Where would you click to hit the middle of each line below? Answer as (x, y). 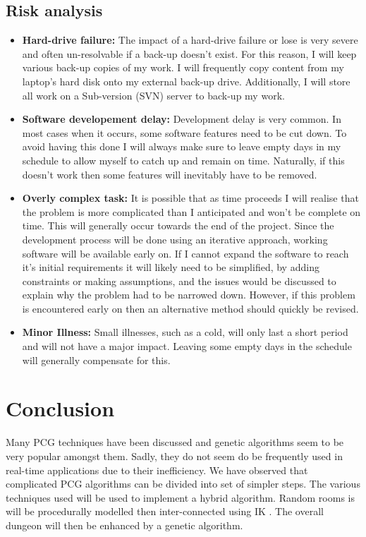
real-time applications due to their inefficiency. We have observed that (157, 470)
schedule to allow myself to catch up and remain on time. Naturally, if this (183, 160)
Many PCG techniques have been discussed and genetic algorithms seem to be (175, 442)
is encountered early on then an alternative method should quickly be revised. (190, 308)
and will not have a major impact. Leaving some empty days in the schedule (187, 346)
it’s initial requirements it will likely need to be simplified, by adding (171, 267)
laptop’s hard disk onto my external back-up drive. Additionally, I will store (186, 81)
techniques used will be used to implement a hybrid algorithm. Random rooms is (180, 497)
